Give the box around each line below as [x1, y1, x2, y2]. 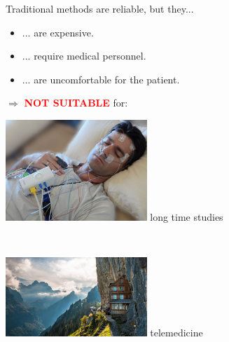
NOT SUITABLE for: [24, 95, 128, 110]
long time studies [150, 209, 223, 224]
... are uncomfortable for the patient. [22, 71, 180, 86]
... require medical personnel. [22, 48, 146, 63]
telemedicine [150, 325, 203, 340]
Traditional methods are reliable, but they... [6, 1, 194, 15]
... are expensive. [22, 25, 94, 39]
